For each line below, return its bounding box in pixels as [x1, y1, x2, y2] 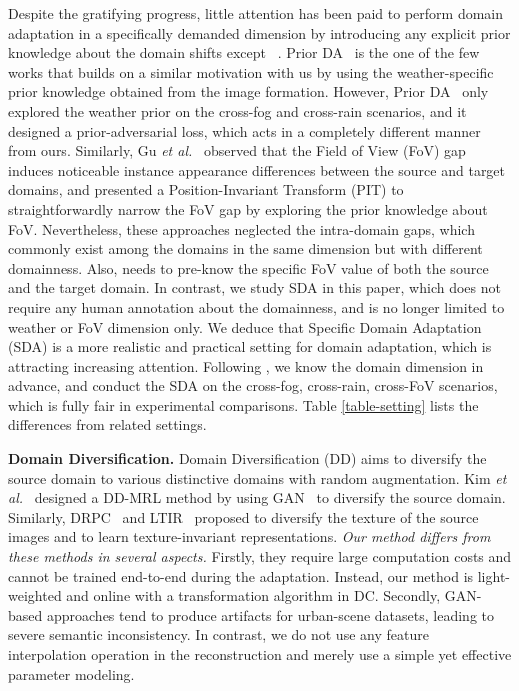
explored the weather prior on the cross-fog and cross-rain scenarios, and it [8, 100, 467, 121]
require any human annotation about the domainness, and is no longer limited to [8, 296, 505, 317]
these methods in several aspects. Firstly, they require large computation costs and [8, 546, 512, 567]
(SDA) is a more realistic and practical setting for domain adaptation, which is [8, 336, 492, 357]
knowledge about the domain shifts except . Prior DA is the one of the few [8, 42, 480, 63]
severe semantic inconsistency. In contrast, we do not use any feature [8, 624, 429, 645]
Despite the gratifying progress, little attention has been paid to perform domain [8, 3, 504, 23]
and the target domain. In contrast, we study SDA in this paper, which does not [8, 277, 501, 298]
